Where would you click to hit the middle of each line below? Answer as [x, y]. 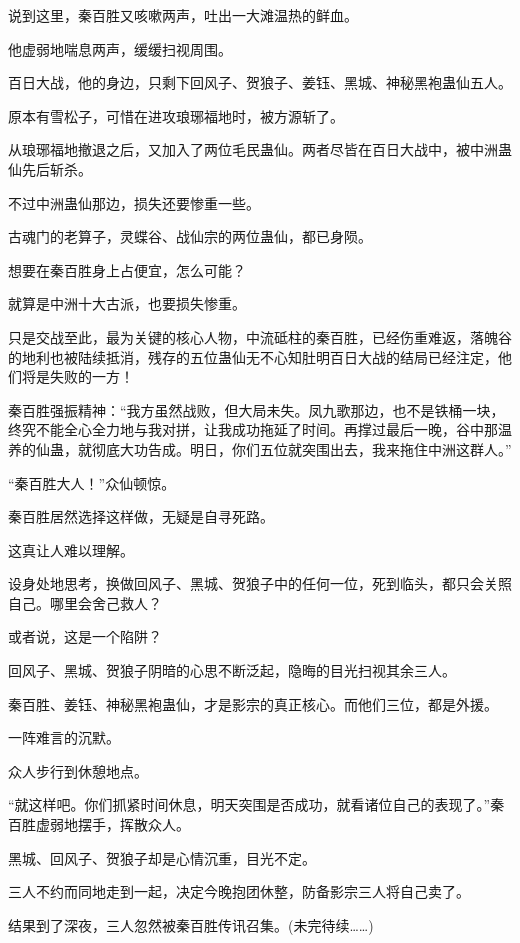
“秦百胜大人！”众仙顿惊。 [92, 482]
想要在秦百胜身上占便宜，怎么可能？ [127, 269]
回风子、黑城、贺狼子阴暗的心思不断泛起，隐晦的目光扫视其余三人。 [232, 670]
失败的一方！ [91, 376]
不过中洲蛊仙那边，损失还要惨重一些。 [134, 202]
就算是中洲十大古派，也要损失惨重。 [127, 303]
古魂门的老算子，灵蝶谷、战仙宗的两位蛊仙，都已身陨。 [190, 236]
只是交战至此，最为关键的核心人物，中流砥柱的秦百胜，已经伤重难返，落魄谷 [260, 336]
